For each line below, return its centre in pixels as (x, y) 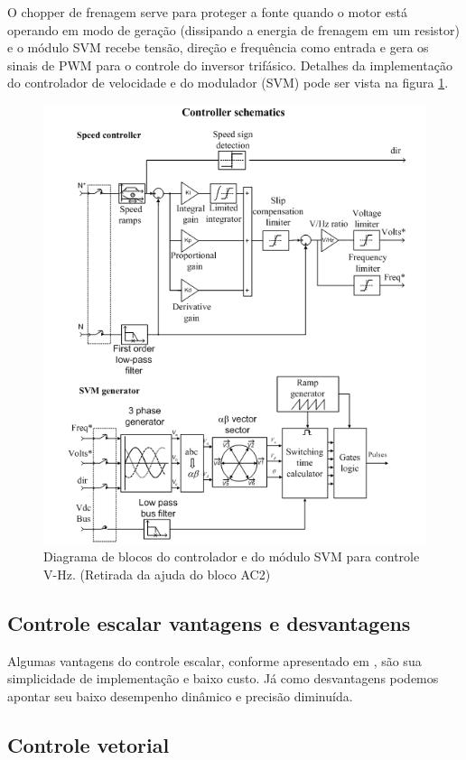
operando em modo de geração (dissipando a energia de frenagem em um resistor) (234, 29)
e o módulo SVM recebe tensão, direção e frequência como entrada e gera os (218, 47)
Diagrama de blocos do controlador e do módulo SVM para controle (232, 556)
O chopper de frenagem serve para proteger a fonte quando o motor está (207, 12)
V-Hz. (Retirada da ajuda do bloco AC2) (157, 574)
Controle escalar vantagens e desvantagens (209, 622)
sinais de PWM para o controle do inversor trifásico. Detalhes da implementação (230, 65)
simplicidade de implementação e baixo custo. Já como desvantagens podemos (223, 678)
